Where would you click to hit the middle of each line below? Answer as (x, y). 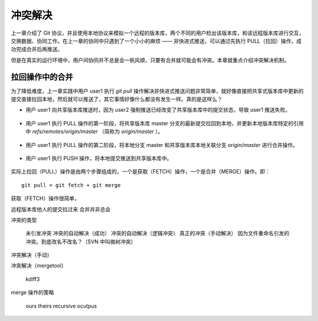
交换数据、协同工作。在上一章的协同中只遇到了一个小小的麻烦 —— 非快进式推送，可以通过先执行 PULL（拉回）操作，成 (156, 41)
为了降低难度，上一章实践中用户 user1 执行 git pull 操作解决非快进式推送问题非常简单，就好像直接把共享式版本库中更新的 (157, 91)
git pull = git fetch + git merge (71, 185)
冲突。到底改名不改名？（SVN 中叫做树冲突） (81, 242)
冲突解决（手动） (32, 255)
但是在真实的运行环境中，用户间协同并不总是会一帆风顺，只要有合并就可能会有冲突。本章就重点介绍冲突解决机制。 (150, 60)
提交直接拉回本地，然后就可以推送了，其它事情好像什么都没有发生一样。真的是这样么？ (117, 99)
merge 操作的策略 (32, 292)
